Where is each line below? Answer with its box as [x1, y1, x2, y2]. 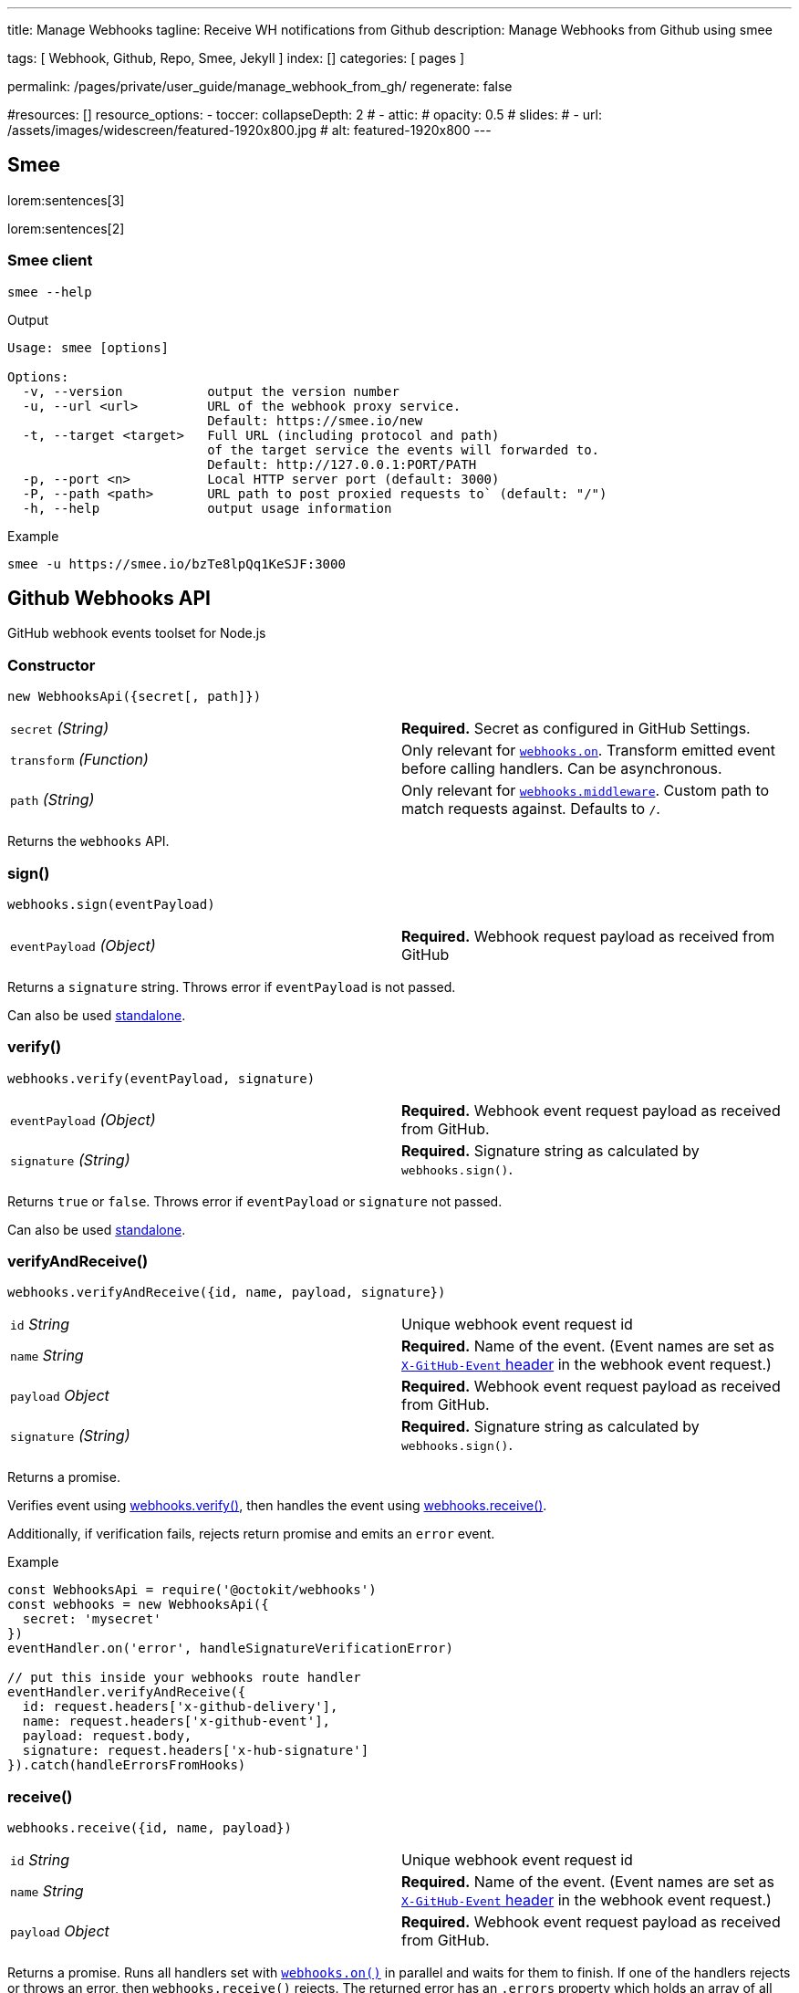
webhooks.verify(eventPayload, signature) [7, 1070, 316, 1086]
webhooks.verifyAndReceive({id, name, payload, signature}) [7, 1285, 446, 1300]
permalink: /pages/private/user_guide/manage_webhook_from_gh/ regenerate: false [7, 78, 513, 94]
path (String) [10, 790, 95, 809]
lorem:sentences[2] [7, 220, 125, 236]
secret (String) [10, 719, 109, 738]
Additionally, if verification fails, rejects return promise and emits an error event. [7, 1526, 495, 1542]
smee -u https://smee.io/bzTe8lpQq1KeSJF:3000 [7, 556, 346, 571]
